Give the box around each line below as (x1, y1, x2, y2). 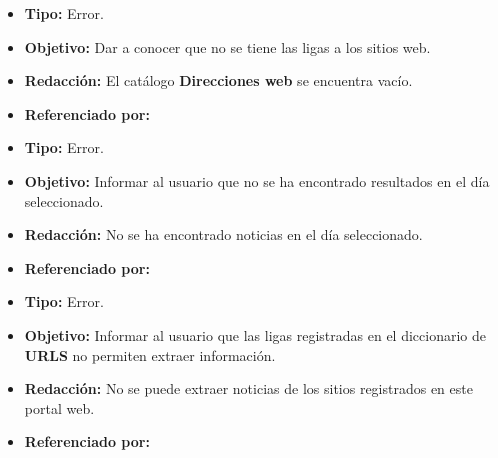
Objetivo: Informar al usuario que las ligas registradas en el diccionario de (24, 324, 486, 345)
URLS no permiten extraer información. (24, 344, 276, 365)
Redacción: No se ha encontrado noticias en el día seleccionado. (24, 224, 423, 245)
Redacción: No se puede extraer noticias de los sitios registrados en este (24, 378, 473, 399)
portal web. (24, 397, 95, 418)
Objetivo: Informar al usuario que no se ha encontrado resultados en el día (24, 170, 490, 191)
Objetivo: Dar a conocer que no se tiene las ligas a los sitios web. (24, 36, 431, 57)
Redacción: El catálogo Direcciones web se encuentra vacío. (24, 70, 413, 91)
